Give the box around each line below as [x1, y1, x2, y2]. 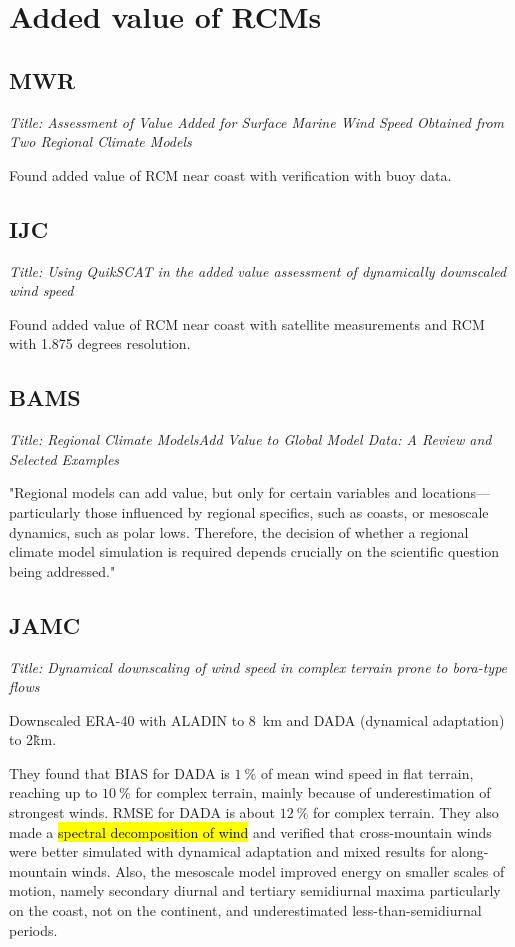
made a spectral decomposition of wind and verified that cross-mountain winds [9, 821, 492, 842]
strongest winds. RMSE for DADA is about [9, 802, 276, 823]
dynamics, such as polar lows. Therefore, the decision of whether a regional [9, 521, 469, 542]
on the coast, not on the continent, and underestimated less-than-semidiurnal [9, 900, 482, 921]
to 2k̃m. [9, 729, 57, 750]
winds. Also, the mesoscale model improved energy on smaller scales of [71, 860, 505, 881]
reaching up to [9, 782, 98, 803]
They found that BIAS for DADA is [9, 762, 230, 783]
